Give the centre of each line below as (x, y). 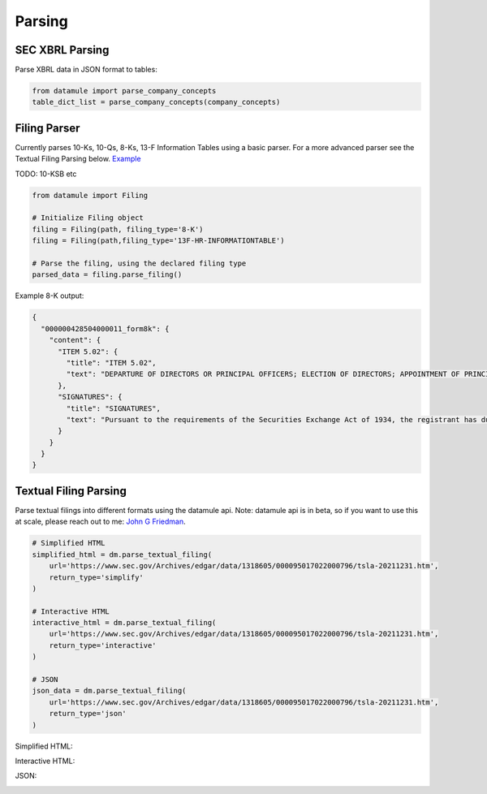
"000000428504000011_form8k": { (105, 328)
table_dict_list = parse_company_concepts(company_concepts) (156, 102)
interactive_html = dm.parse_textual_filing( (124, 623)
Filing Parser (47, 128)
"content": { (75, 340)
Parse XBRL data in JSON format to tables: (86, 70)
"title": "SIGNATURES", (114, 408)
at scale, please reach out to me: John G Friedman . (100, 522)
